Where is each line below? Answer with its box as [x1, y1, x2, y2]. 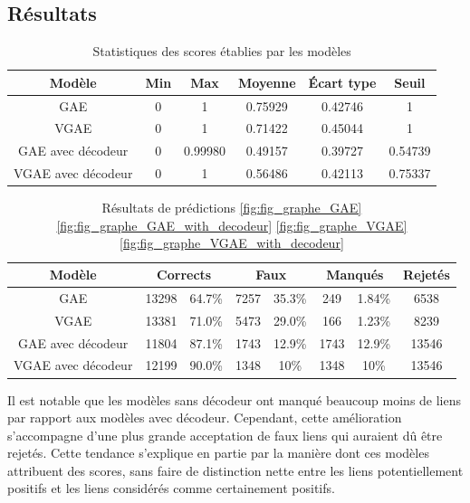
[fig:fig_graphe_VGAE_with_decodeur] [120, 233, 344, 252]
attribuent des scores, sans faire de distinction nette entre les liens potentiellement [7, 460, 464, 479]
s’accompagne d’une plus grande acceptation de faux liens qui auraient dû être [7, 425, 443, 444]
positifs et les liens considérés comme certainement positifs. [7, 479, 335, 498]
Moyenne [238, 72, 296, 91]
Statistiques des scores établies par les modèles [92, 42, 351, 61]
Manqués [326, 265, 384, 284]
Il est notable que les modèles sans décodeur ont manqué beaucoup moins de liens [7, 390, 462, 409]
